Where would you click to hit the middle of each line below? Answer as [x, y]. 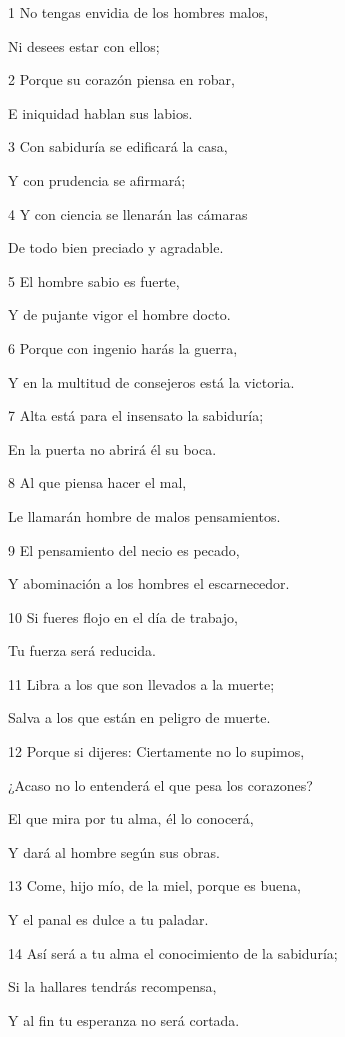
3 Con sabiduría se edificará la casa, [118, 146]
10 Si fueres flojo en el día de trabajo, [123, 616]
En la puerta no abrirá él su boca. [112, 448]
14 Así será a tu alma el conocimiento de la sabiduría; [173, 952]
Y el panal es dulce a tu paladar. [108, 919]
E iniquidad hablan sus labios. [100, 112]
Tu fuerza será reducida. [82, 650]
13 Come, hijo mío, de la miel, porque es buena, [154, 885]
